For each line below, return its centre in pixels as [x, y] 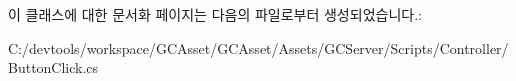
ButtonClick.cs [53, 67]
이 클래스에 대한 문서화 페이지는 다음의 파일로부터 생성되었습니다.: [215, 14]
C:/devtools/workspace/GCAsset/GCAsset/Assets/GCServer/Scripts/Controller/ [258, 47]
